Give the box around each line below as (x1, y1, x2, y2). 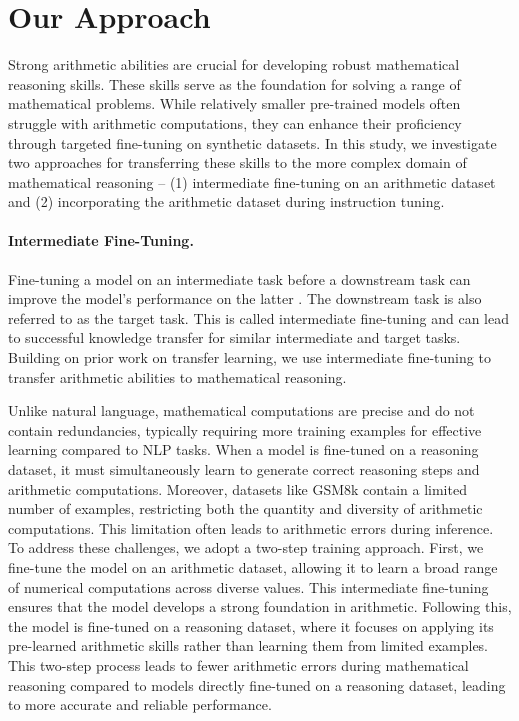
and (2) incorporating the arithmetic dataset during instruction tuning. (8, 191, 445, 212)
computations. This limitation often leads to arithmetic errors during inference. (8, 517, 494, 538)
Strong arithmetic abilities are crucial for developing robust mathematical (8, 54, 460, 75)
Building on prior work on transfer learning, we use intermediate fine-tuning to (8, 347, 491, 368)
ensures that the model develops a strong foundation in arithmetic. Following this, (8, 596, 512, 617)
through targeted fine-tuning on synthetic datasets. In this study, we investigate (8, 132, 497, 153)
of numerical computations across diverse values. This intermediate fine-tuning (8, 576, 489, 597)
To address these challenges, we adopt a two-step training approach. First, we (8, 537, 484, 558)
